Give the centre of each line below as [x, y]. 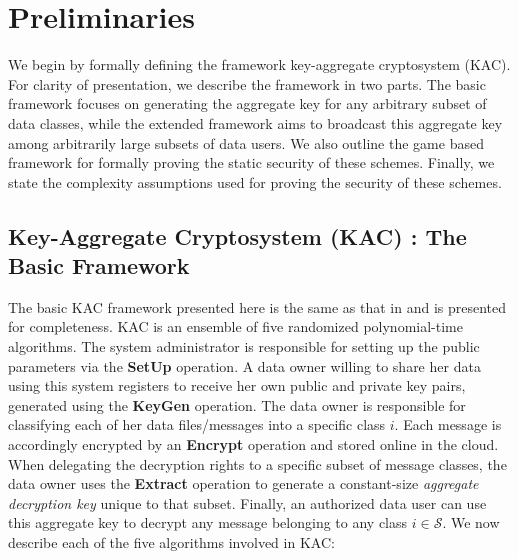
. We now [471, 522]
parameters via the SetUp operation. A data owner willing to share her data [244, 365]
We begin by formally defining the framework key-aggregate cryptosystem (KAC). [259, 64]
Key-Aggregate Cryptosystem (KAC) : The [237, 235]
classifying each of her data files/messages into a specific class [197, 424]
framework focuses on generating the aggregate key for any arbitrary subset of [247, 103]
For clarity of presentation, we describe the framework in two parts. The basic [247, 83]
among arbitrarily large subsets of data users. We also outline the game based [246, 142]
